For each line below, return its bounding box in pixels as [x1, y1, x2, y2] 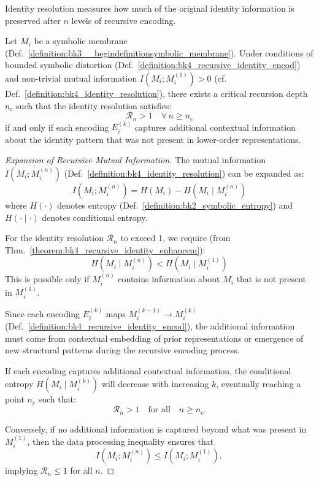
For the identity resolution [5, 231, 104, 244]
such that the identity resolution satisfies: [16, 99, 172, 112]
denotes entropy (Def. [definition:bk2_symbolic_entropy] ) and [57, 199, 293, 212]
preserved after [5, 13, 61, 26]
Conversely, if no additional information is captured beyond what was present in [5, 422, 307, 435]
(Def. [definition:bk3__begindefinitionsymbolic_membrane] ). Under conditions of [5, 46, 313, 59]
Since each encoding [5, 307, 80, 320]
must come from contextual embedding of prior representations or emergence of [5, 331, 304, 344]
